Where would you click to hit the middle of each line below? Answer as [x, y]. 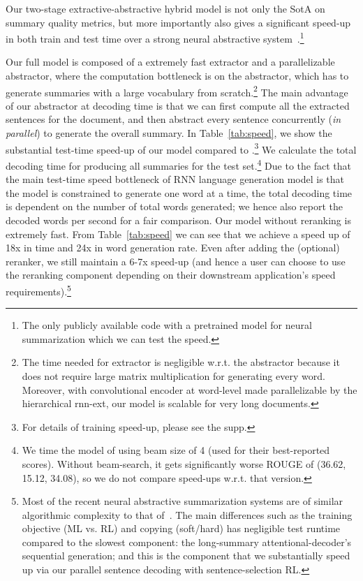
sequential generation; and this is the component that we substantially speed [186, 556]
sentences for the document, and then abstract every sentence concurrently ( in [173, 119]
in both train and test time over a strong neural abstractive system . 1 [155, 37]
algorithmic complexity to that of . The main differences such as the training [187, 514]
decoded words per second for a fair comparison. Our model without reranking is [178, 220]
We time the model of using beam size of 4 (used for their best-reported [176, 450]
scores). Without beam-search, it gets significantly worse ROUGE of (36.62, [184, 463]
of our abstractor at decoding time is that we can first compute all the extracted [178, 105]
